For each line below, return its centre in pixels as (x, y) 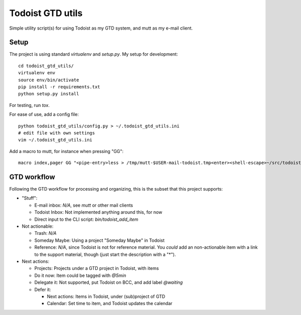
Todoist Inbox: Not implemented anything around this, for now (98, 212)
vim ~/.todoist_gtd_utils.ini (55, 140)
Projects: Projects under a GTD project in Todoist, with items (97, 268)
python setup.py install (49, 94)
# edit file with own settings (57, 133)
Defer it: (43, 289)
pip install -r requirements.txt (59, 87)
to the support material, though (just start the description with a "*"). (105, 254)
